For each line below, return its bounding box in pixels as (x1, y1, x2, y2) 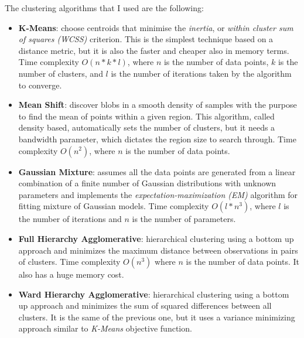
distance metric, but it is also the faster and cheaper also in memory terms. (18, 44, 289, 56)
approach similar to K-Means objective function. (18, 322, 192, 334)
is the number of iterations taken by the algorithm (111, 67, 292, 79)
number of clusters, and (18, 67, 103, 79)
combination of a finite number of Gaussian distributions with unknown (18, 177, 276, 189)
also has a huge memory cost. (18, 268, 124, 281)
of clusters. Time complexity (18, 255, 121, 268)
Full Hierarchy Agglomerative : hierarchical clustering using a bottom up (18, 232, 294, 244)
